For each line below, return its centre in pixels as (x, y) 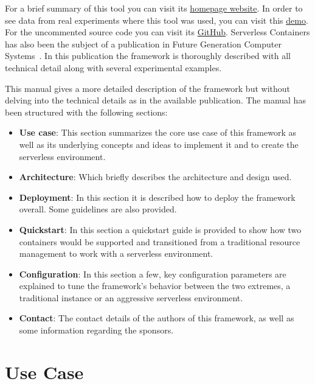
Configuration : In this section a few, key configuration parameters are (153, 274)
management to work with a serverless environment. (116, 253)
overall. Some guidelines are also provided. (98, 209)
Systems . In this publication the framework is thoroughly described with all (148, 56)
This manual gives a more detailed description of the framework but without (147, 88)
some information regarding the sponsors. (96, 330)
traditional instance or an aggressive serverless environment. (131, 297)
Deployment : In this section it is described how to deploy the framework (157, 197)
